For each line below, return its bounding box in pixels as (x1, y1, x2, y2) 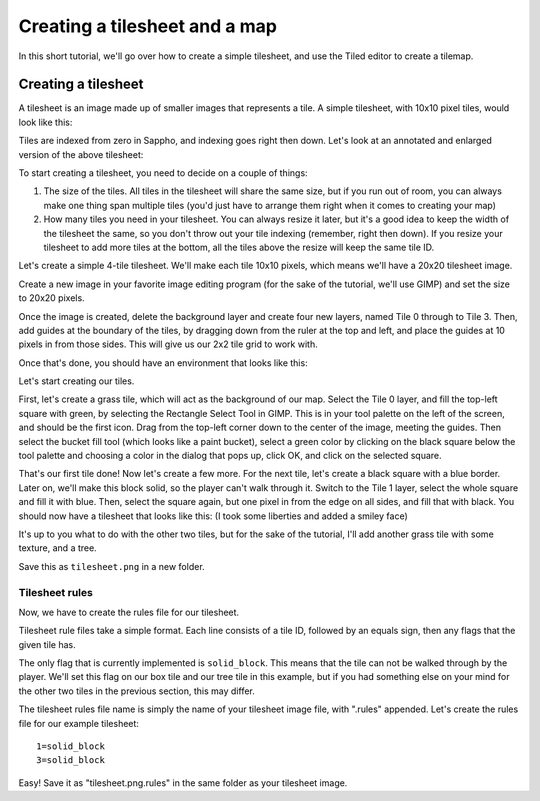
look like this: (18, 116, 73, 128)
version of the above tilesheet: (18, 148, 144, 160)
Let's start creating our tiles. (18, 375, 135, 387)
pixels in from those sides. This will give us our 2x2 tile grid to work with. (18, 338, 319, 350)
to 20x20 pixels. (18, 292, 85, 304)
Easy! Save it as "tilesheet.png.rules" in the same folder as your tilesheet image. (18, 776, 348, 789)
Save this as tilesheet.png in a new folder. (18, 560, 205, 572)
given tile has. (18, 638, 76, 650)
